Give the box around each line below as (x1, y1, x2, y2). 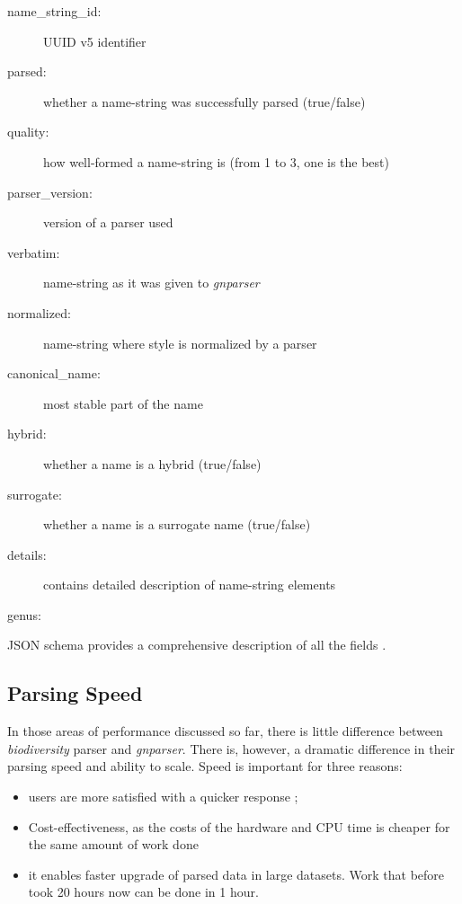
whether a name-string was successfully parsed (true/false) (43, 92, 366, 111)
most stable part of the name (43, 394, 203, 412)
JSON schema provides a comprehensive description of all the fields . (7, 635, 386, 654)
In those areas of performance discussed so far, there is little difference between (7, 722, 443, 740)
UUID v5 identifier (43, 31, 147, 50)
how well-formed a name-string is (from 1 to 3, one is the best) (43, 152, 389, 171)
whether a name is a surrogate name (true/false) (43, 515, 311, 534)
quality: (7, 122, 49, 141)
